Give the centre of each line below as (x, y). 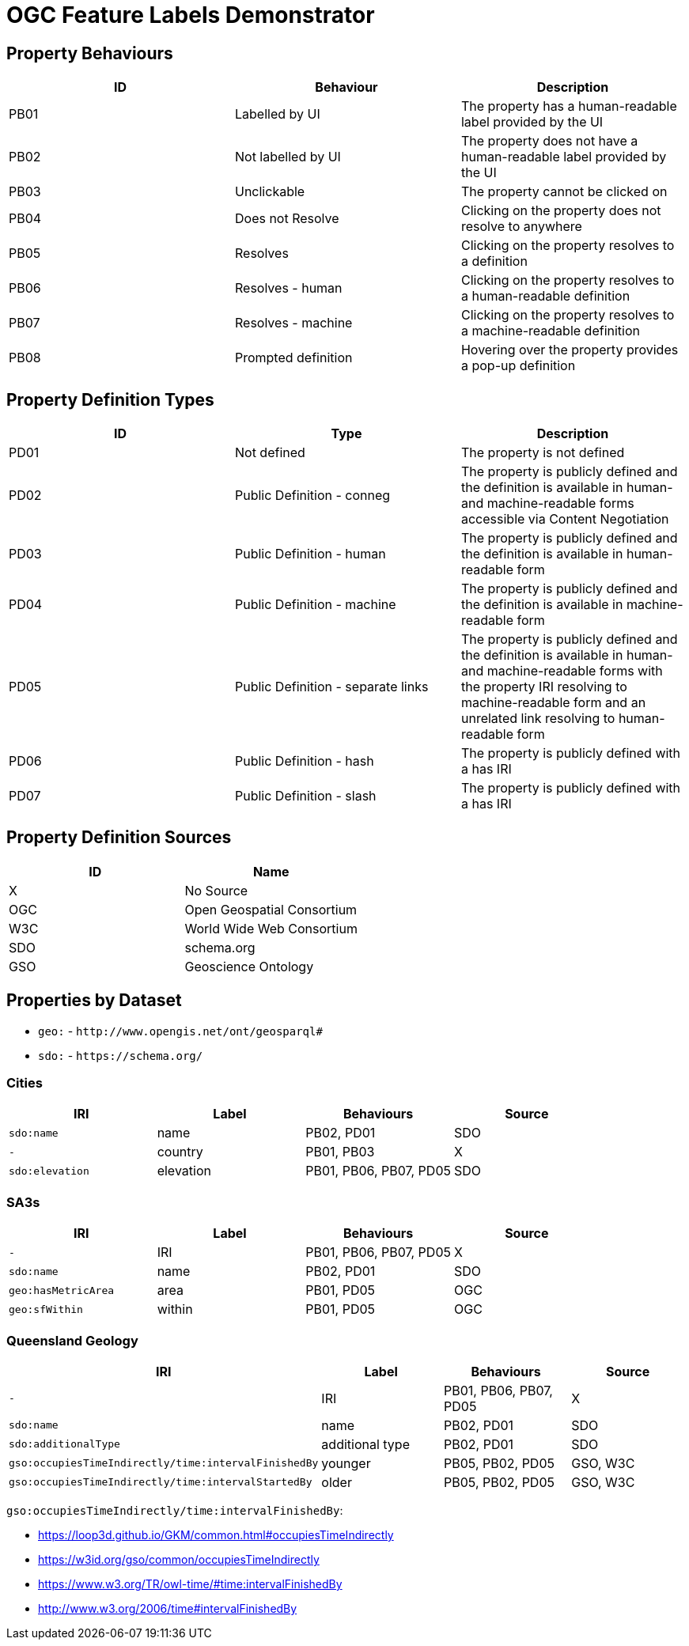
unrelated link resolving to (538, 719)
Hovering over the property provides (570, 350)
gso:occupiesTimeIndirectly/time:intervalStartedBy (161, 1482)
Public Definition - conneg (312, 496)
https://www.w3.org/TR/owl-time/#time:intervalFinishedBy (190, 1584)
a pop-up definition (518, 366)
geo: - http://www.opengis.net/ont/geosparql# (180, 1031)
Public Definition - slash (305, 796)
